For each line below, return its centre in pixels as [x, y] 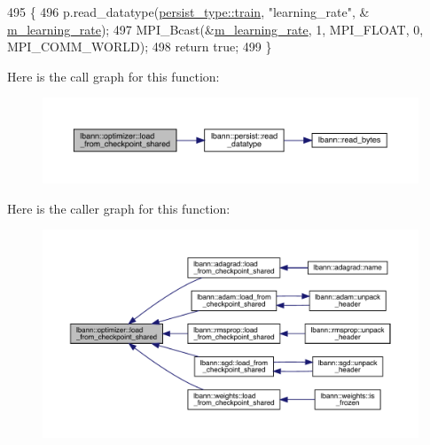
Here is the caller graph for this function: [119, 208]
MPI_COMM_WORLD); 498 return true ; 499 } [140, 47]
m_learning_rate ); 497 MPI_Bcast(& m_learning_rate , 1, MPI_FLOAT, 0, [215, 29]
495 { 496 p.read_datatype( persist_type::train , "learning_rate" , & [188, 12]
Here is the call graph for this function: [113, 76]
